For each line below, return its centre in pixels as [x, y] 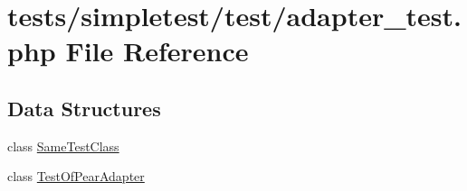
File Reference [157, 51]
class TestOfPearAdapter [76, 176]
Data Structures [84, 108]
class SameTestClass [63, 146]
